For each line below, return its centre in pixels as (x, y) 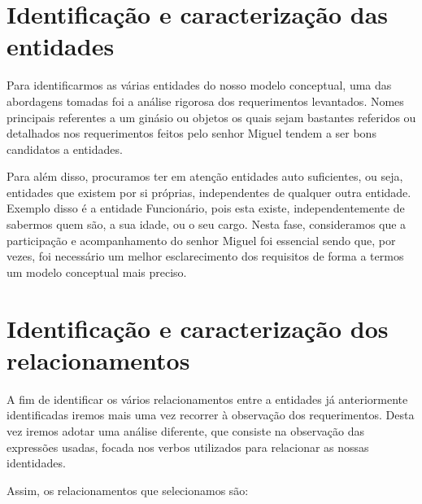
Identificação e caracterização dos (198, 328)
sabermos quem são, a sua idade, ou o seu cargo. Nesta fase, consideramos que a (207, 224)
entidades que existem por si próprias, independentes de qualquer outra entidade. (209, 192)
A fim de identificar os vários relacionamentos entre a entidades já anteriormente (207, 399)
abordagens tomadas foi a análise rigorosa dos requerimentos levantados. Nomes (205, 101)
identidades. (36, 463)
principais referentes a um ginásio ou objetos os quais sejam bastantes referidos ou (211, 117)
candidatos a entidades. (65, 149)
